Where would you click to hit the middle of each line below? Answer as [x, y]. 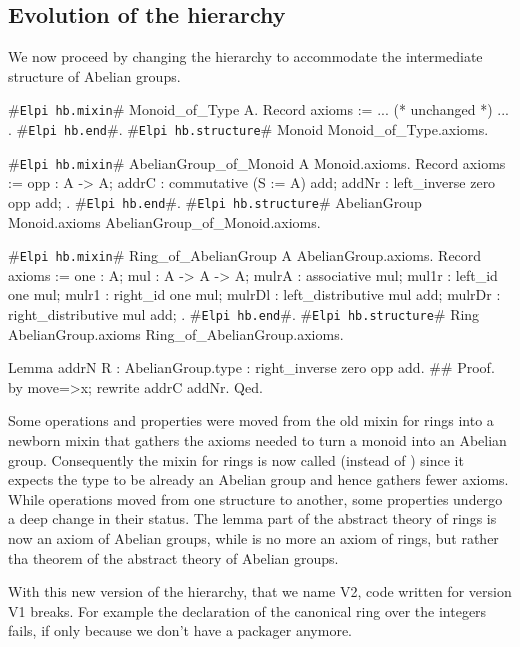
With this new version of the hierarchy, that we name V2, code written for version [260, 591]
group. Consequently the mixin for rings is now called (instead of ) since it [236, 459]
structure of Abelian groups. [94, 75]
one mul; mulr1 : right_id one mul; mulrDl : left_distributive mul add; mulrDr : [254, 294]
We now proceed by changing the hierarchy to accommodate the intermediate [245, 56]
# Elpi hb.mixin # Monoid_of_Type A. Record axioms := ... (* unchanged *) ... [258, 109]
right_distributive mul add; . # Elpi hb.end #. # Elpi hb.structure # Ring [244, 314]
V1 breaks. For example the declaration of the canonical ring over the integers [247, 610]
